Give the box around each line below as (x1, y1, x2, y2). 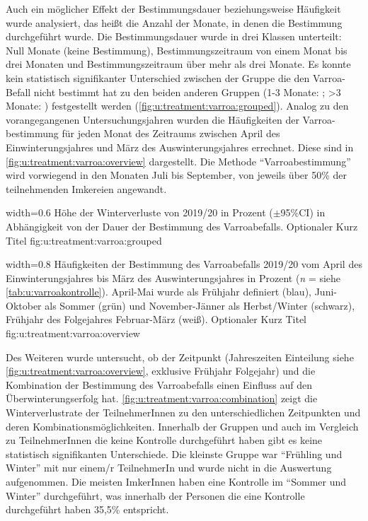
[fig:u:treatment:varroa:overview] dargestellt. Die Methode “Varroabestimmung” (6, 153, 351, 168)
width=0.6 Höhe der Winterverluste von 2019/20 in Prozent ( (6, 205, 273, 220)
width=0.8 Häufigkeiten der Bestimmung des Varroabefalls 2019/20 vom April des (6, 257, 362, 271)
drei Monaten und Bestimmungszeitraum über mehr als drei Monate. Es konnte (6, 57, 351, 71)
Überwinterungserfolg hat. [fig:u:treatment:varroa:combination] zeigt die (6, 391, 318, 406)
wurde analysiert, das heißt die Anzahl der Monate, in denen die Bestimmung (6, 15, 343, 30)
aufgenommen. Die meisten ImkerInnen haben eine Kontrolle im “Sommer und (6, 474, 347, 488)
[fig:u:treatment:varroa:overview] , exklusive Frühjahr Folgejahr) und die (6, 363, 316, 378)
